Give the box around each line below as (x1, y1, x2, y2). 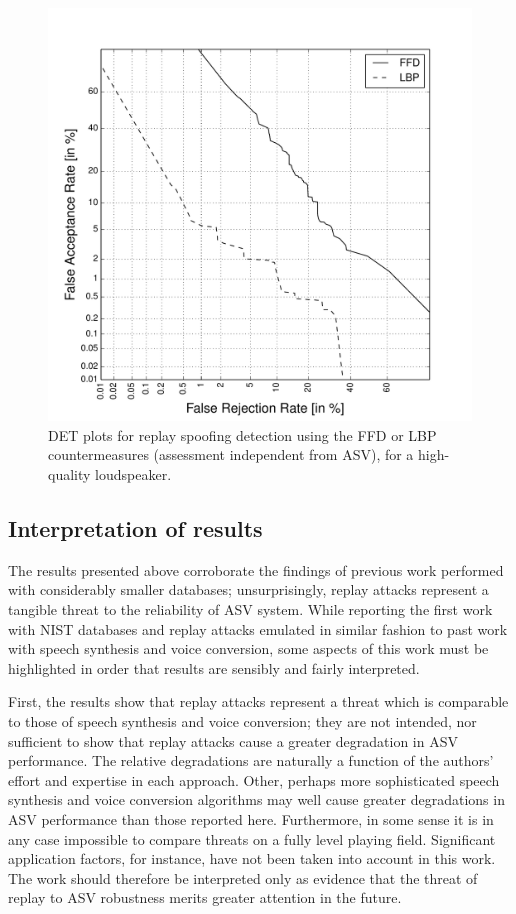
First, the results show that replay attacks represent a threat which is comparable (8, 691, 509, 712)
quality (48, 464, 91, 485)
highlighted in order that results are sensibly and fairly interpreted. (8, 657, 420, 678)
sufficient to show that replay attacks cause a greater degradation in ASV (8, 730, 458, 751)
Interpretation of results (8, 513, 263, 543)
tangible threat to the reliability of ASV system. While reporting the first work (8, 599, 493, 619)
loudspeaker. (95, 464, 172, 485)
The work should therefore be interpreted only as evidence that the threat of (8, 867, 478, 888)
